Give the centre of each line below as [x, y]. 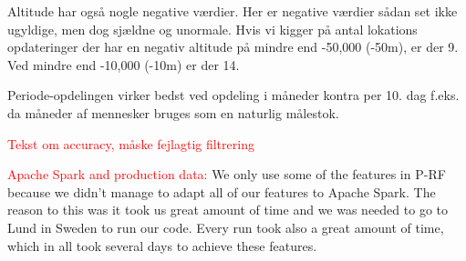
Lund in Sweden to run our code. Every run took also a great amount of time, [226, 227]
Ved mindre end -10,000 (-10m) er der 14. [124, 64]
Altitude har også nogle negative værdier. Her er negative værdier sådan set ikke [233, 11]
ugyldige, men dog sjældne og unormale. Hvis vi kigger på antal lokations [212, 29]
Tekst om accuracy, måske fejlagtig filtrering [131, 143]
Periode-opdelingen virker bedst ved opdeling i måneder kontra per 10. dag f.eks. [233, 95]
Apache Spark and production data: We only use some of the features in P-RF [227, 174]
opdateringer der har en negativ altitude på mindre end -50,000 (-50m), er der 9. [233, 47]
